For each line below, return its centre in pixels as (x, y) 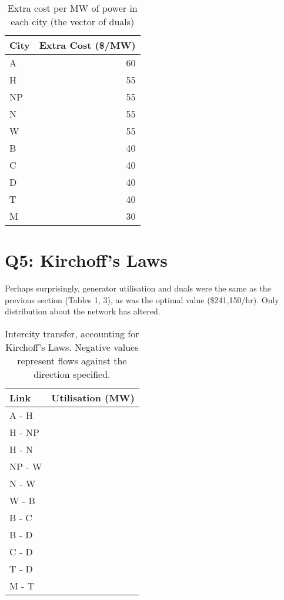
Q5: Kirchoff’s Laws (86, 260)
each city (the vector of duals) (73, 21)
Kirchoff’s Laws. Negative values (72, 347)
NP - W (26, 466)
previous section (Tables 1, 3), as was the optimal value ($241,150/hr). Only (142, 299)
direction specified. (72, 374)
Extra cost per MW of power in (72, 8)
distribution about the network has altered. (83, 311)
